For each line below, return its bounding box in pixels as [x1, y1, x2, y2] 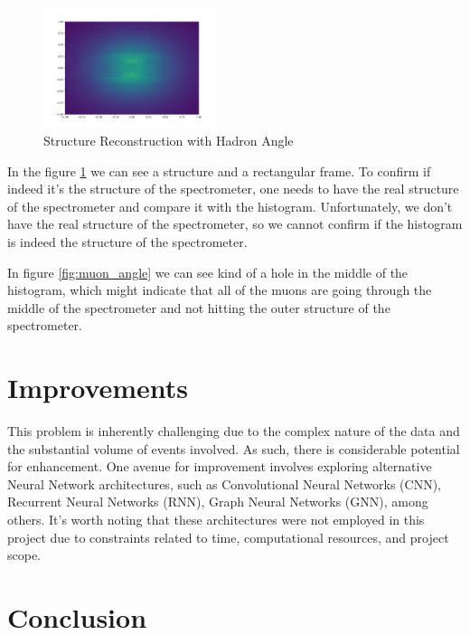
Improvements [7, 369, 189, 406]
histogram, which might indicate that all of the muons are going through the [7, 280, 432, 299]
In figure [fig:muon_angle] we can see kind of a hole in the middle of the [7, 262, 409, 281]
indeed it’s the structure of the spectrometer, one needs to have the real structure [7, 179, 459, 198]
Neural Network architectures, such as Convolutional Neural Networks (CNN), [7, 474, 442, 493]
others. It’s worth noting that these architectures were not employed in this [7, 510, 425, 529]
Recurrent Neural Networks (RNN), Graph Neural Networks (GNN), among [7, 492, 428, 511]
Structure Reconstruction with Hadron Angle [43, 131, 294, 149]
